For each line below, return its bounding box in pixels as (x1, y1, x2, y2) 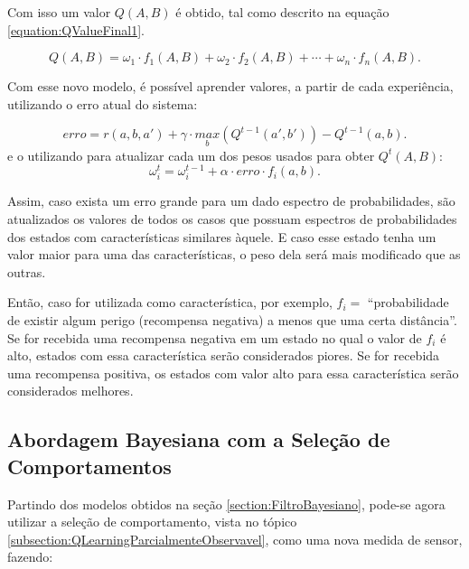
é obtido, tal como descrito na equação (175, 3, 389, 21)
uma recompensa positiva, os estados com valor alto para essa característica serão (7, 363, 459, 382)
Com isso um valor (7, 3, 111, 21)
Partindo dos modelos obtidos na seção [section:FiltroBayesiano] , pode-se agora (7, 494, 446, 513)
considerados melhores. (7, 381, 134, 400)
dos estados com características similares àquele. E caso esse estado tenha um (7, 227, 436, 246)
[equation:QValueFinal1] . (7, 20, 145, 39)
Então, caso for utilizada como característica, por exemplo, (7, 293, 333, 312)
